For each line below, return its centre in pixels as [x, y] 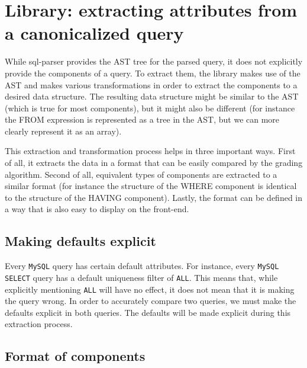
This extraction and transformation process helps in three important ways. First [150, 151]
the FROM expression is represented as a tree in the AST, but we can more [142, 119]
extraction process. [39, 324]
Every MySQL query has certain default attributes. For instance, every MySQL [142, 266]
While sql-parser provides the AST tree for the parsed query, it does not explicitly [154, 61]
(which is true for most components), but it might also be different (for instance [150, 108]
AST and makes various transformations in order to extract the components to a [151, 84]
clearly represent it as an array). [63, 131]
